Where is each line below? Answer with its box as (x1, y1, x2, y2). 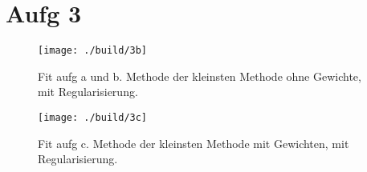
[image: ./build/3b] (38, 45, 148, 57)
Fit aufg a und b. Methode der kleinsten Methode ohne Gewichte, (38, 67, 361, 84)
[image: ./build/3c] (38, 111, 148, 123)
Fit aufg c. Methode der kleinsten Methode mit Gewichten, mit (38, 134, 349, 151)
